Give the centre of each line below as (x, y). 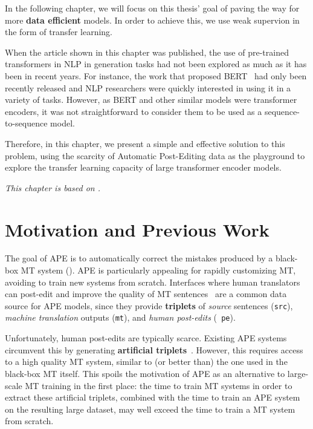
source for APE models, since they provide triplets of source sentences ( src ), (149, 305)
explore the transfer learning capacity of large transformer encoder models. (143, 167)
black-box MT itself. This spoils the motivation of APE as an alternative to (145, 373)
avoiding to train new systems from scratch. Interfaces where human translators (153, 282)
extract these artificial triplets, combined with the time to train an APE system (153, 397)
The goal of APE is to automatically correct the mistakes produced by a (139, 258)
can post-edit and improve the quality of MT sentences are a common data (146, 294)
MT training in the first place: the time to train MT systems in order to (159, 385)
